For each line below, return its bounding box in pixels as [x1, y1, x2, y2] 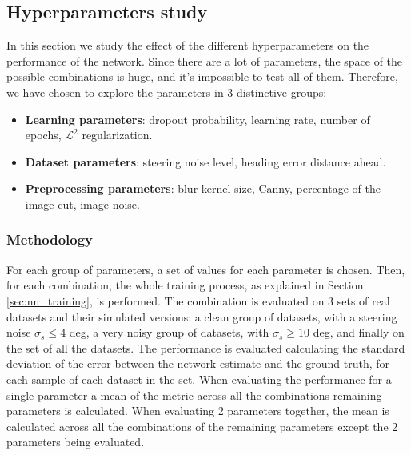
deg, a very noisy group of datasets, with [69, 324, 269, 341]
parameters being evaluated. [6, 433, 145, 450]
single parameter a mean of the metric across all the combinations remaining [6, 386, 382, 403]
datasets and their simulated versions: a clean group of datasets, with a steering [6, 308, 397, 325]
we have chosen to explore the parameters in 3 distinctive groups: [6, 83, 327, 100]
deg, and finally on [313, 324, 405, 341]
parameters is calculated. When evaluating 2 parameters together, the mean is [6, 402, 389, 419]
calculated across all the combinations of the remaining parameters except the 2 [6, 417, 398, 434]
